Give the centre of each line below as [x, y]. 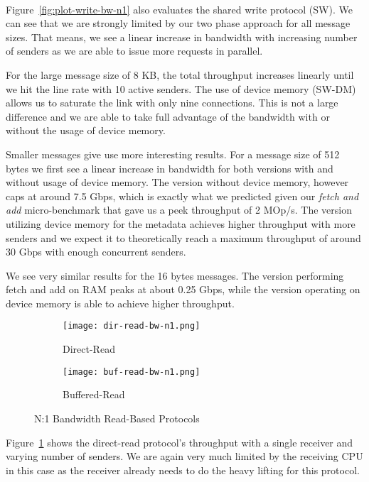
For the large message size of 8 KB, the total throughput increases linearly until [180, 74]
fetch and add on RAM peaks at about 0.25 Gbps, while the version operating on [183, 289]
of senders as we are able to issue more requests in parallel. [134, 51]
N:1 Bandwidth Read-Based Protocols [117, 418]
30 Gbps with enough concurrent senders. [96, 252]
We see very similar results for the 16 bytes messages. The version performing [175, 275]
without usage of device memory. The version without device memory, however [177, 182]
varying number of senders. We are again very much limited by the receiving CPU [184, 456]
